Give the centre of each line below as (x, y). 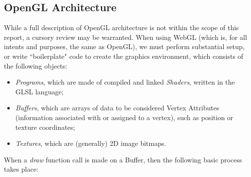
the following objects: (36, 65)
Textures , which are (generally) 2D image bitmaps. (91, 143)
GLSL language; (39, 91)
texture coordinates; (45, 127)
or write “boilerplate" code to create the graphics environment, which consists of (124, 56)
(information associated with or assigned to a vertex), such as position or (124, 117)
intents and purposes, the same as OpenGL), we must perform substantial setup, (124, 46)
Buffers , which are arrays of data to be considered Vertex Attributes (117, 108)
